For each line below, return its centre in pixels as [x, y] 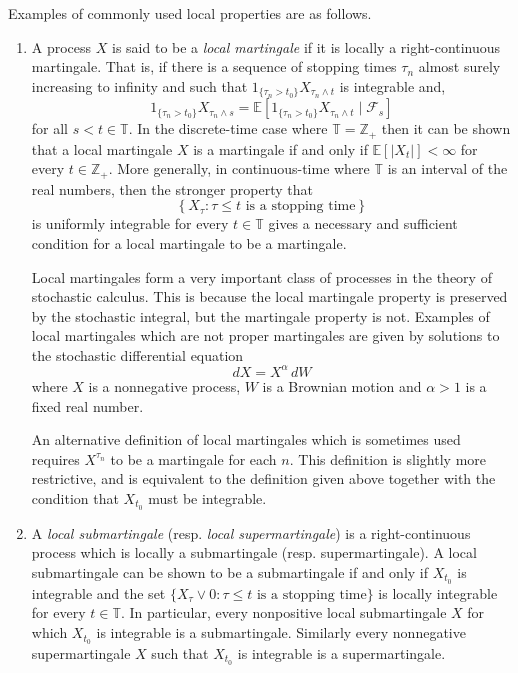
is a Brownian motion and [342, 385]
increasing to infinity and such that [139, 85]
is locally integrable [438, 592]
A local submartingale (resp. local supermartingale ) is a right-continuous [251, 532]
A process [61, 46]
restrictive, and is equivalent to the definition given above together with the [263, 478]
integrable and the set [98, 592]
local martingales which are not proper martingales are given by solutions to [265, 335]
